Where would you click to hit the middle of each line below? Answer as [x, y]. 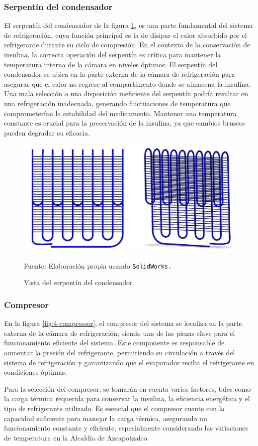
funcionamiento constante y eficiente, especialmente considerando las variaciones [126, 428]
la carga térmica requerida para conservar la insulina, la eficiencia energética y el [127, 398]
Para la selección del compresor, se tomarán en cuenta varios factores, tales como [128, 388]
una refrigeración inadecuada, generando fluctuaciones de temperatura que [117, 103]
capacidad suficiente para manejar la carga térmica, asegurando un [106, 418]
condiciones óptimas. [36, 372]
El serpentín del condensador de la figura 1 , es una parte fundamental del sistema [129, 25]
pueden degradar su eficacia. [47, 132]
